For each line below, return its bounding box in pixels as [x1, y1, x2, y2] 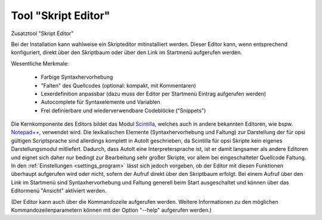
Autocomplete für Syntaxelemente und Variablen [41, 98, 160, 106]
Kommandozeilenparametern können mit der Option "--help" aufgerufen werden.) [11, 206, 212, 213]
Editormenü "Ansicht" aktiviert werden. [11, 187, 107, 194]
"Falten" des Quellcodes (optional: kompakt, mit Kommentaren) [41, 82, 196, 89]
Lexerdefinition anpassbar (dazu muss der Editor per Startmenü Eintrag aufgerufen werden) [41, 90, 267, 97]
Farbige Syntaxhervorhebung [41, 73, 113, 80]
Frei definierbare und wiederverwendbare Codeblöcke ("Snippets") [41, 107, 206, 114]
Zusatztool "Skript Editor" [11, 30, 74, 37]
